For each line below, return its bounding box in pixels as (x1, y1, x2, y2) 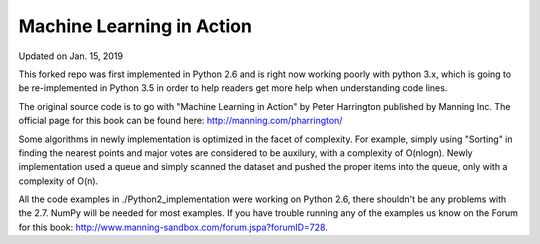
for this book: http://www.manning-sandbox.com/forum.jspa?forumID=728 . (18, 221, 329, 233)
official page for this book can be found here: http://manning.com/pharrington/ (18, 115, 343, 127)
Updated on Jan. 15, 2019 (18, 50, 124, 62)
